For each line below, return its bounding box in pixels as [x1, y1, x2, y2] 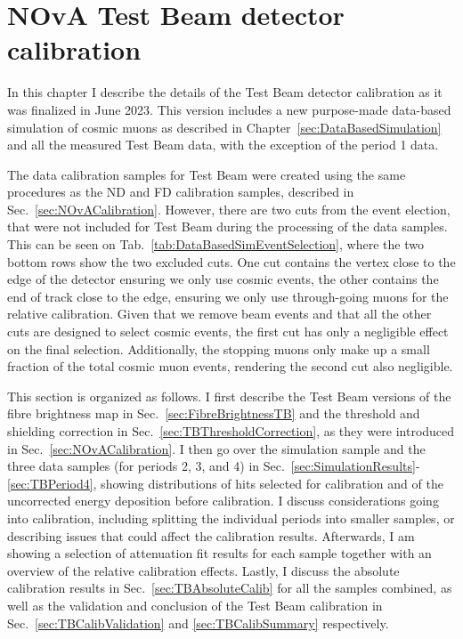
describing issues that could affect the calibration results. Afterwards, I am [7, 526, 415, 545]
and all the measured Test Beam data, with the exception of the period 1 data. [7, 135, 439, 154]
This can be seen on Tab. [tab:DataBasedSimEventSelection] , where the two [7, 235, 424, 254]
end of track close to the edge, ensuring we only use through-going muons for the [7, 287, 449, 305]
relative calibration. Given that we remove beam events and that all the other [7, 304, 432, 323]
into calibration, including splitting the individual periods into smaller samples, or [7, 508, 455, 527]
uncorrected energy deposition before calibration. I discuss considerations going [7, 491, 439, 510]
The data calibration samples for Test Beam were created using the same [7, 165, 406, 183]
